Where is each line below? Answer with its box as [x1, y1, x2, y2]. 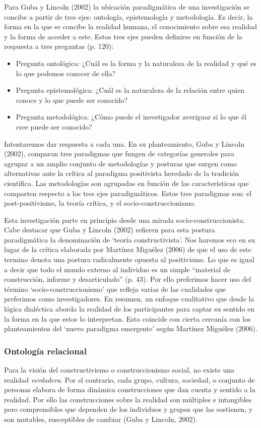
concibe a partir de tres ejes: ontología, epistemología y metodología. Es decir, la [4, 11, 253, 22]
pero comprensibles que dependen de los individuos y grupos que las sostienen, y [4, 404, 253, 414]
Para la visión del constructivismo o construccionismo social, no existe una [4, 364, 235, 375]
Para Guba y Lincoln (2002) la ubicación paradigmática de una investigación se [4, 2, 250, 12]
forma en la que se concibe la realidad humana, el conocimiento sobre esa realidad [4, 21, 257, 32]
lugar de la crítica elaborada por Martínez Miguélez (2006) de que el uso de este [4, 244, 251, 255]
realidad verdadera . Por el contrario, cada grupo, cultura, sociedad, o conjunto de [4, 374, 255, 385]
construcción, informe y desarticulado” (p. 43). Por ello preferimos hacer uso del [4, 274, 251, 284]
